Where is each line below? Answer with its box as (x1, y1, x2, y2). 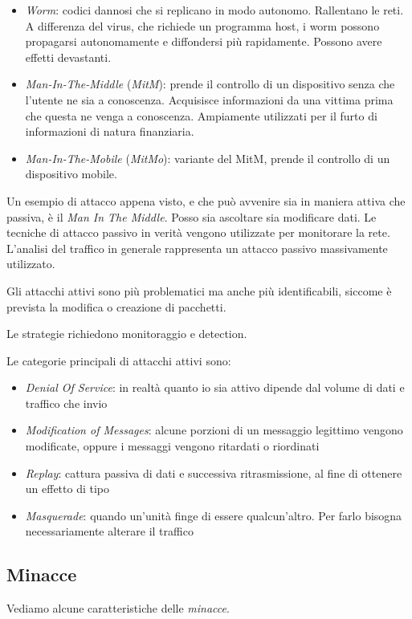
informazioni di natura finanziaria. (25, 123, 194, 140)
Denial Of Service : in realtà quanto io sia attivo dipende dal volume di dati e (25, 379, 405, 396)
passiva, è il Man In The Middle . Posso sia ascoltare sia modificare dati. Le (6, 208, 377, 225)
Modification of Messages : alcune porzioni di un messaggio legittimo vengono (25, 421, 403, 438)
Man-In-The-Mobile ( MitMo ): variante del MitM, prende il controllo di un (25, 149, 390, 166)
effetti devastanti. (25, 48, 112, 65)
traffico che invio (25, 394, 108, 411)
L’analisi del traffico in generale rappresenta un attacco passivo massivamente (6, 239, 388, 256)
